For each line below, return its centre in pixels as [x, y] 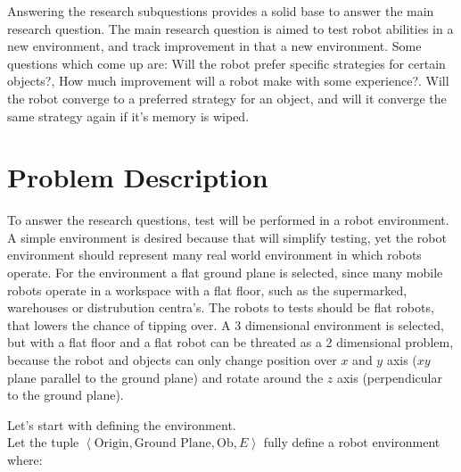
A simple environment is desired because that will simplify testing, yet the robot [227, 237]
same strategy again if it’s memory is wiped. [128, 116]
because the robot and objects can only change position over [172, 360]
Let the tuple [43, 442]
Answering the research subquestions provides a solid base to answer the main [221, 11]
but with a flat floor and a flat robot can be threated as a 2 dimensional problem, [230, 342]
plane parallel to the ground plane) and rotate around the [165, 377]
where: [25, 460]
